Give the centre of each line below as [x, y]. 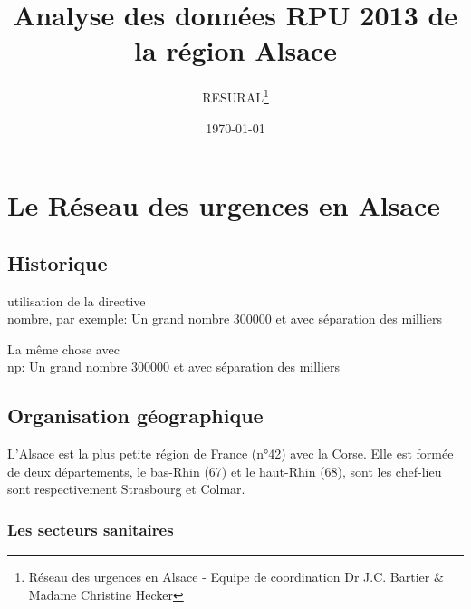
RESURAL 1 [235, 96]
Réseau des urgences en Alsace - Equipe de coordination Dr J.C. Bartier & [236, 577]
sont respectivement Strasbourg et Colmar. [126, 489]
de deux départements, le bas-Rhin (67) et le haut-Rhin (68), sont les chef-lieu [225, 471]
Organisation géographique [135, 416]
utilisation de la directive [77, 300]
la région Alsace [235, 50]
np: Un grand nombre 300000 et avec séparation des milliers [174, 367]
